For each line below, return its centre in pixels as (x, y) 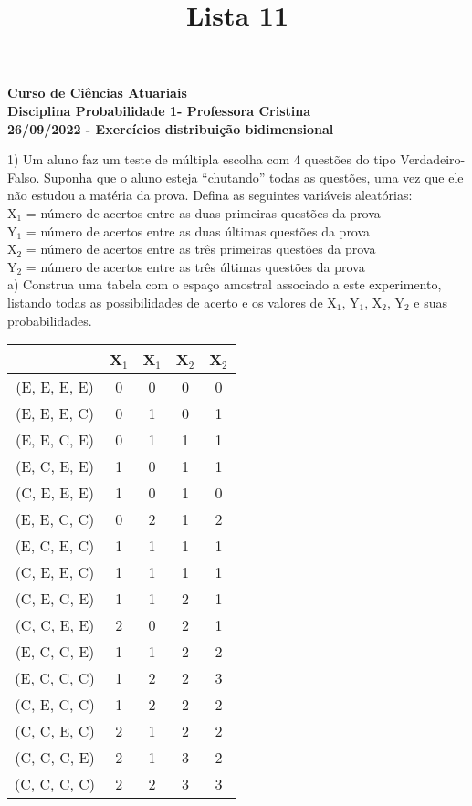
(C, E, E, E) (54, 493)
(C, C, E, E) (55, 625)
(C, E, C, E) (55, 599)
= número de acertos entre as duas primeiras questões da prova (203, 212)
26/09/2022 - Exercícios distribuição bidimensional (171, 128)
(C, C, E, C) (55, 731)
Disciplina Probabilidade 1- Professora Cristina (159, 110)
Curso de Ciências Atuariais (97, 93)
